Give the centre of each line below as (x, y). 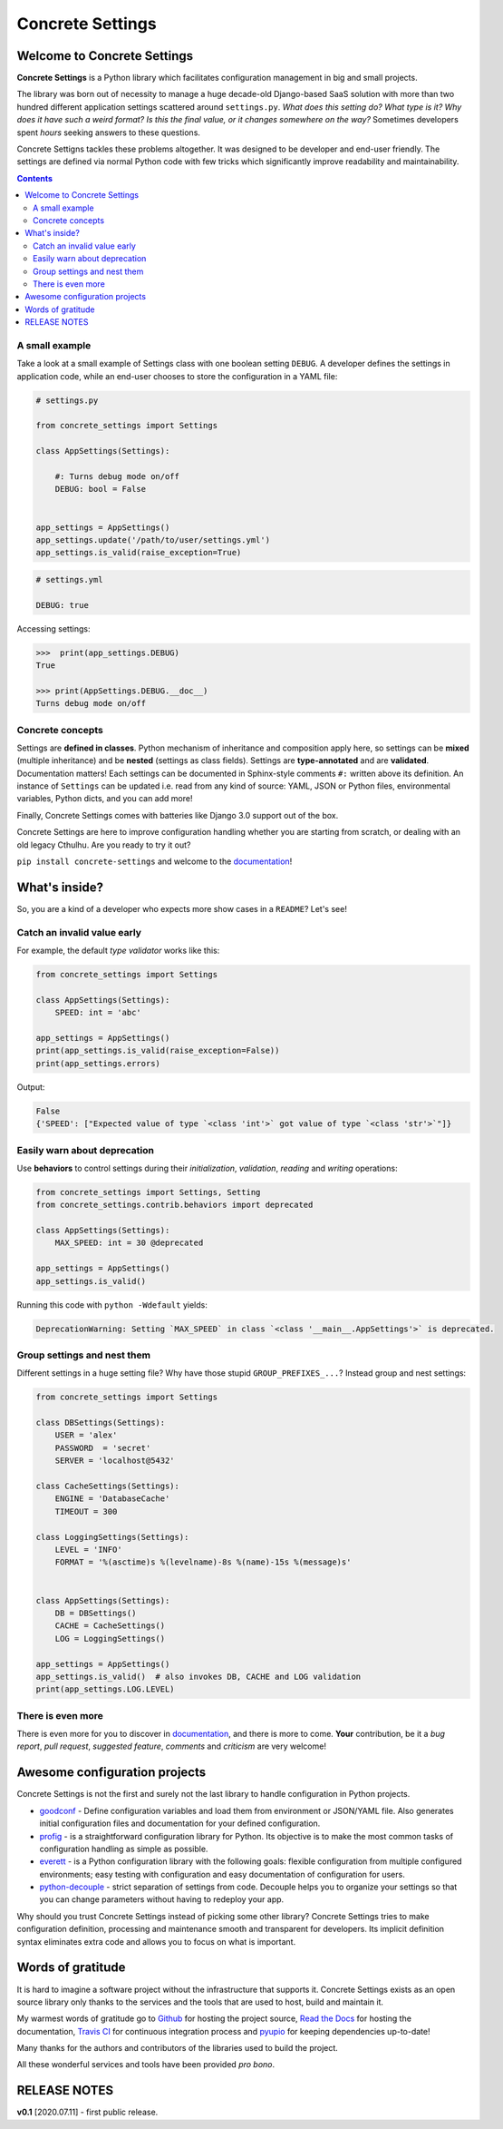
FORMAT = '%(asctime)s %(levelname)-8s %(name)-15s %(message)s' (203, 1562)
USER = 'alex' (86, 1435)
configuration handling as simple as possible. (124, 1849)
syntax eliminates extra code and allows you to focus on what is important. (156, 1941)
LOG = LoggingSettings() (110, 1638)
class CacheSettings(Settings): (108, 1486)
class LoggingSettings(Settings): (112, 1537)
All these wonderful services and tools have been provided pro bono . (146, 2065)
